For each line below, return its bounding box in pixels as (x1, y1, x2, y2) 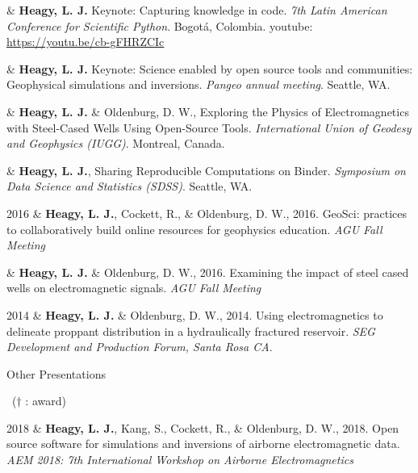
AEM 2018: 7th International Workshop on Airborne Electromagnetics (6, 451, 353, 468)
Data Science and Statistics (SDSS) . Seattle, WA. (6, 178, 253, 195)
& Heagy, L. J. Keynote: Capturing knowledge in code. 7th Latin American (6, 2, 387, 18)
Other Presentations (6, 365, 106, 382)
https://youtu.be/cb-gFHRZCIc (6, 33, 165, 50)
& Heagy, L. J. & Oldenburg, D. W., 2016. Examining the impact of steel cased (6, 263, 409, 280)
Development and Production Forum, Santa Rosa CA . (6, 338, 273, 355)
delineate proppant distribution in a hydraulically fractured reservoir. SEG (6, 322, 375, 339)
